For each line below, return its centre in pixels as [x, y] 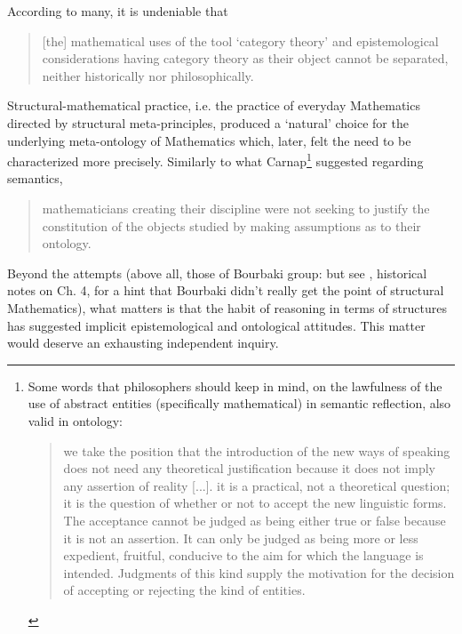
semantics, [35, 178]
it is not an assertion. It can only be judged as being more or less [241, 538]
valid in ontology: [75, 420]
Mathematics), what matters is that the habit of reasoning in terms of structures [227, 307]
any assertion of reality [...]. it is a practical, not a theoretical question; [257, 485]
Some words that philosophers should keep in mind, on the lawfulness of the [235, 385]
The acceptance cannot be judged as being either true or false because [255, 520]
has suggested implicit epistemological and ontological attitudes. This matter [216, 325]
